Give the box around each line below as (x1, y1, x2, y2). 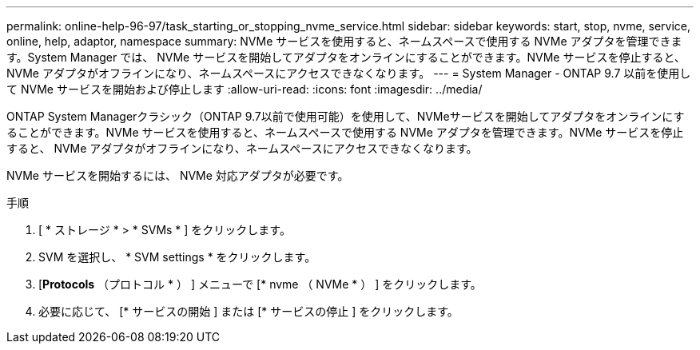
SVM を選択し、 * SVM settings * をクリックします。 (38, 250, 316, 264)
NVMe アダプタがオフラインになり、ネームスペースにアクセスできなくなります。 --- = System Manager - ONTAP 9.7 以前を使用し (6, 66, 691, 80)
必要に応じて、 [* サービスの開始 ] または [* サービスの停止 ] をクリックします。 (38, 304, 459, 318)
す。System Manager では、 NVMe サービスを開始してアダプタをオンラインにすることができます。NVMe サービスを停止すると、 (6, 50, 686, 64)
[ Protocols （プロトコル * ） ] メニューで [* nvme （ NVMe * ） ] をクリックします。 (38, 277, 482, 291)
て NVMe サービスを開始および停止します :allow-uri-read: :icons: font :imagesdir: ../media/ (6, 82, 483, 96)
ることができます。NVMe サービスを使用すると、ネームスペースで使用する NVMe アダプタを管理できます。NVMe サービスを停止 (6, 125, 684, 139)
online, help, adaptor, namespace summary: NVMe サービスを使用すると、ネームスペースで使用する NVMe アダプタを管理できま (6, 34, 682, 48)
